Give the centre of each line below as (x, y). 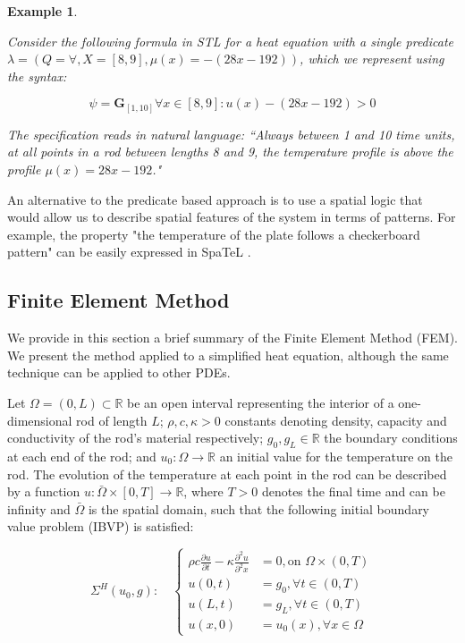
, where (203, 491)
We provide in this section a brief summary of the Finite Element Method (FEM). (232, 338)
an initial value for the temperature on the (336, 457)
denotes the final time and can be (353, 491)
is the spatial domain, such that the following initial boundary (259, 508)
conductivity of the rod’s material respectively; (135, 438)
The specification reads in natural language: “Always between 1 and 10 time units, (231, 134)
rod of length (112, 420)
